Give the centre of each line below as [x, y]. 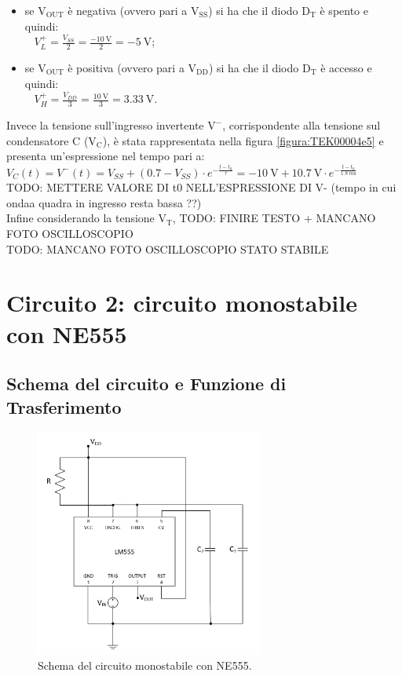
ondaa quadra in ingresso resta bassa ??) [104, 202]
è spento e [344, 10]
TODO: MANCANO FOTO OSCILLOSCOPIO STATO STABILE [168, 248]
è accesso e [346, 68]
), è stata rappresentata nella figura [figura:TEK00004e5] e [243, 140]
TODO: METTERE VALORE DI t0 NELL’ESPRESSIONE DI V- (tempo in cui [201, 187]
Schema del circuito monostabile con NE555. [145, 665]
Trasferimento [64, 406]
